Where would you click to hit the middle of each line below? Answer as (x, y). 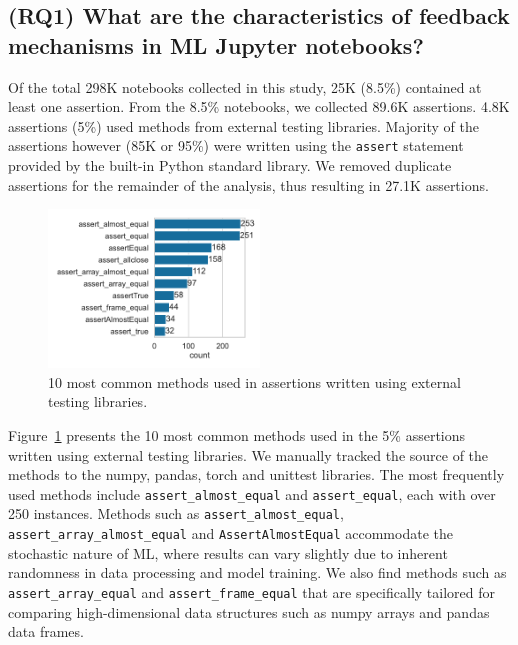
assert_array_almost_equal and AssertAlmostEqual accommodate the (230, 533)
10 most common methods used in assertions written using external (254, 381)
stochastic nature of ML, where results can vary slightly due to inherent (228, 552)
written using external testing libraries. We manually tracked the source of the (248, 454)
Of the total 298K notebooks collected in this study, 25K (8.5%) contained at (245, 86)
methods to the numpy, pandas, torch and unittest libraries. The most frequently (256, 474)
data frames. (46, 631)
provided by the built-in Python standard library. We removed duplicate (230, 165)
